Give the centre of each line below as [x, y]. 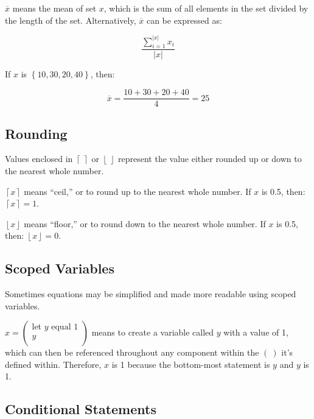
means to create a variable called [153, 332]
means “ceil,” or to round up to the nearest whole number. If [138, 191]
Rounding [36, 133]
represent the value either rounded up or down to [210, 159]
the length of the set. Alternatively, [71, 20]
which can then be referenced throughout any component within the [132, 352]
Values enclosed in [39, 159]
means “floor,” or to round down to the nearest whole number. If [145, 223]
